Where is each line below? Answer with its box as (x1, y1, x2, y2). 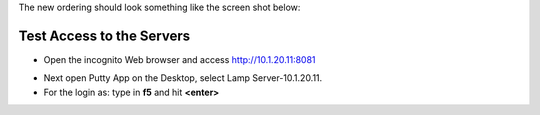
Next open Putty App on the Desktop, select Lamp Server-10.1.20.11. (43, 72, 323, 84)
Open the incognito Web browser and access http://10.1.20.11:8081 (43, 53, 316, 65)
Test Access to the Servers (18, 27, 191, 44)
